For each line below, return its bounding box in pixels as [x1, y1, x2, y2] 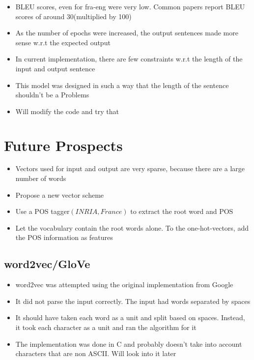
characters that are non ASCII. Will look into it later [15, 348, 176, 359]
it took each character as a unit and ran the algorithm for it [15, 322, 197, 332]
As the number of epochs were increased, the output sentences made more [15, 28, 238, 38]
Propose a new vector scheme [15, 189, 104, 200]
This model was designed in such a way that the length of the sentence [15, 80, 229, 90]
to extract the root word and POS [130, 206, 233, 216]
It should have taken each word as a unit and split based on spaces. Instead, [15, 312, 245, 323]
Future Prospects [4, 135, 123, 155]
